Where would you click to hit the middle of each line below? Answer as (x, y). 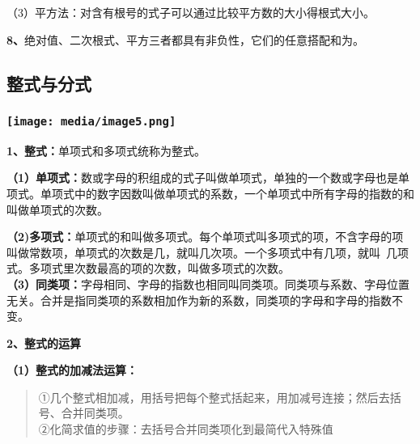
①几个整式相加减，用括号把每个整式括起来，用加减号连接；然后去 (214, 397)
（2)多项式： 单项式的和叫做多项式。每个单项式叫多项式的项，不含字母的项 (205, 237)
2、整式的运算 (44, 343)
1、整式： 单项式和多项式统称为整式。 (106, 150)
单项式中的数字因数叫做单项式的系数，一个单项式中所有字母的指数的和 (227, 193)
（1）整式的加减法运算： (72, 370)
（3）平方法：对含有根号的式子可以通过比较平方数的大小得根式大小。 (191, 12)
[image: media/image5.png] (91, 121)
